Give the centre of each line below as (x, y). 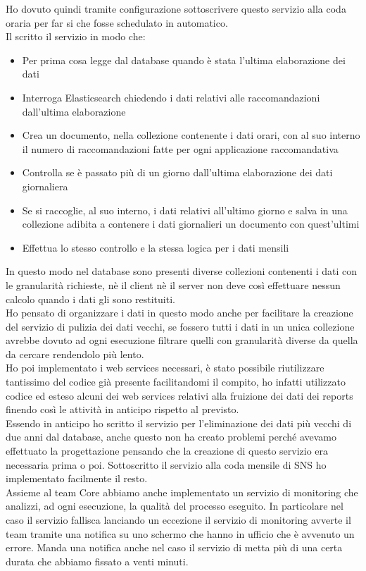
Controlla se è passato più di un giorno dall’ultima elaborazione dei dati (177, 172)
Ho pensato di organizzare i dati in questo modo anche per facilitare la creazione (179, 313)
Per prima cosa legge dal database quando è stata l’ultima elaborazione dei (184, 60)
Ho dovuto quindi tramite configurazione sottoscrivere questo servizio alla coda (176, 8)
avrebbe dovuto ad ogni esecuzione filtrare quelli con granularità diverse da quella (182, 340)
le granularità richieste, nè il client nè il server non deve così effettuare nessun (173, 284)
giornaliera (45, 186)
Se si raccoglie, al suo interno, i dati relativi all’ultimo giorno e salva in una (185, 210)
